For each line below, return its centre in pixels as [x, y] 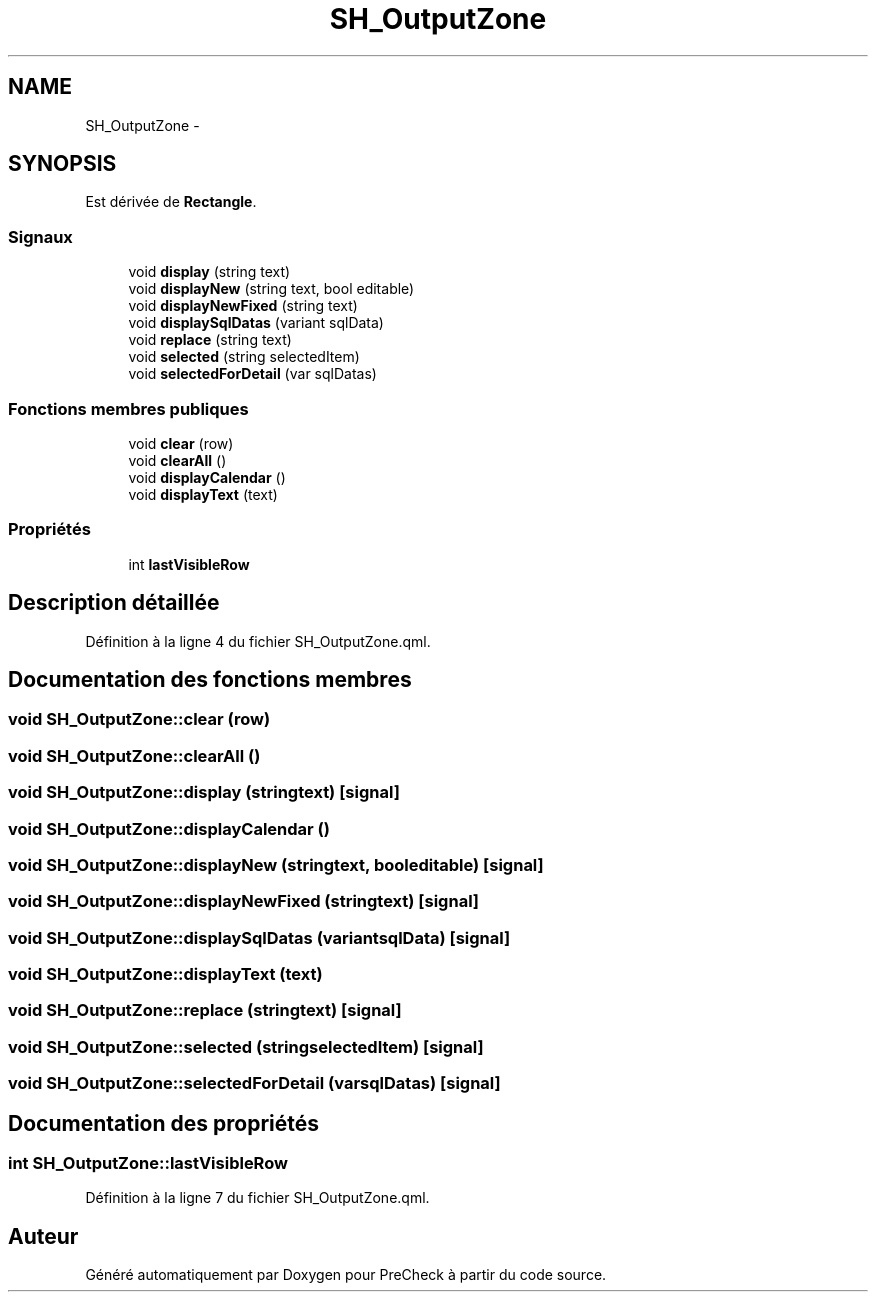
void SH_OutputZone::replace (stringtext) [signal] [205, 1010]
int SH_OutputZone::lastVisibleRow [148, 1162]
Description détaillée [114, 603]
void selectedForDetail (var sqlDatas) [252, 374]
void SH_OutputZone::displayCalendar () [169, 828]
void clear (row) [181, 443]
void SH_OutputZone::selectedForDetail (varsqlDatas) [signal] [254, 1083]
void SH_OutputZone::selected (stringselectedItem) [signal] [246, 1046]
